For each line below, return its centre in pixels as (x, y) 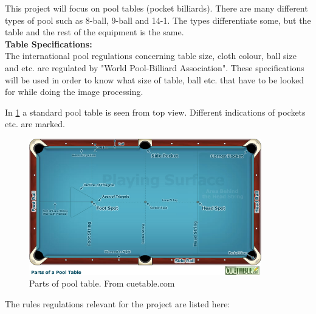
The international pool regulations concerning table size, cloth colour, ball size (151, 56)
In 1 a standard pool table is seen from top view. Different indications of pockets (155, 112)
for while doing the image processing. (74, 92)
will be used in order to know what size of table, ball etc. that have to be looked (155, 79)
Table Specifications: (49, 44)
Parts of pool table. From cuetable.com (102, 283)
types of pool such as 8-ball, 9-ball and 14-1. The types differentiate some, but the (158, 20)
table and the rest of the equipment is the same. (94, 32)
